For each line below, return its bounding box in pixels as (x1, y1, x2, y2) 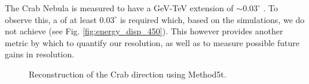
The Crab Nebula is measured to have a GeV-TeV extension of (5, 2, 234, 14)
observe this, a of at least (5, 13, 97, 25)
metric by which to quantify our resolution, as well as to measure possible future (5, 36, 299, 49)
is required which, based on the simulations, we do (120, 13, 305, 25)
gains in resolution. (5, 48, 75, 60)
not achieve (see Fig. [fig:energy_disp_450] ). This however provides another (5, 25, 283, 37)
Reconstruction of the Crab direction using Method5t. (29, 67, 227, 80)
